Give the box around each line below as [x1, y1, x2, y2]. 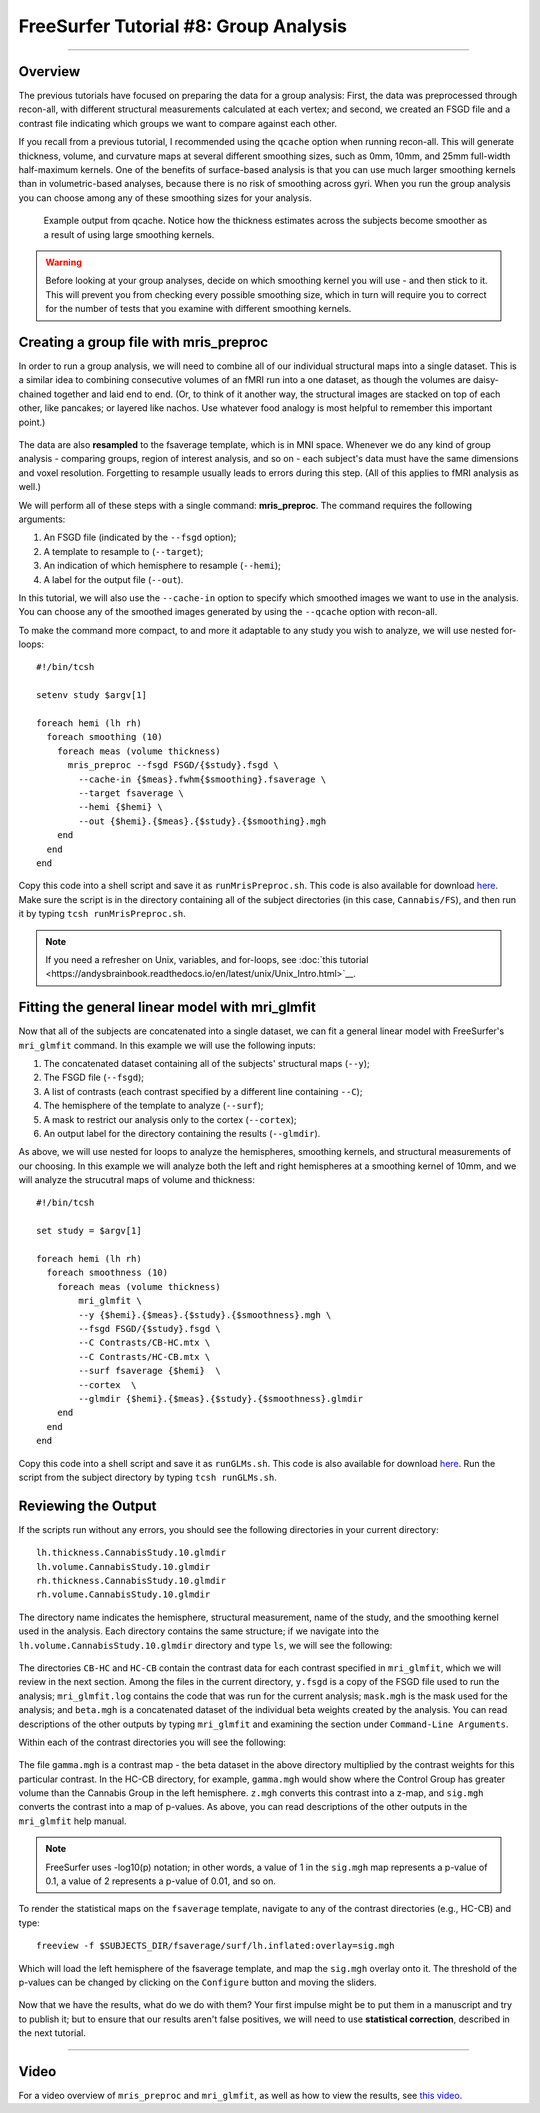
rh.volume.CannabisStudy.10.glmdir [36, 1589, 211, 1600]
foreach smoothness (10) [46, 1267, 169, 1279]
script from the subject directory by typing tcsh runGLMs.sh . [18, 1471, 277, 1483]
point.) [18, 416, 46, 428]
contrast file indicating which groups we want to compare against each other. [18, 117, 337, 129]
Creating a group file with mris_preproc [18, 333, 269, 350]
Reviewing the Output [18, 1497, 157, 1514]
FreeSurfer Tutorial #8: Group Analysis [18, 15, 347, 37]
